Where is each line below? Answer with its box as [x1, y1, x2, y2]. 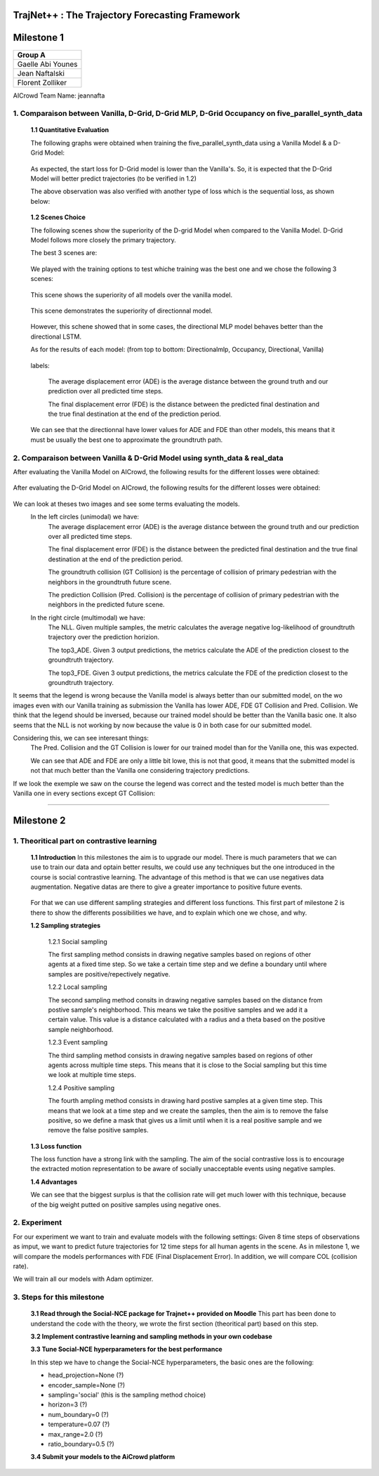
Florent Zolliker [17, 77, 67, 87]
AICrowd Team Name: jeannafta [13, 91, 105, 100]
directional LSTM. [30, 332, 82, 341]
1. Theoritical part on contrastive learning [13, 836, 157, 846]
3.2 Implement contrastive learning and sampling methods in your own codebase [30, 1332, 273, 1341]
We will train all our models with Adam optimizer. [13, 1275, 154, 1284]
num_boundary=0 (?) [48, 1410, 109, 1418]
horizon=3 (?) [48, 1400, 88, 1409]
